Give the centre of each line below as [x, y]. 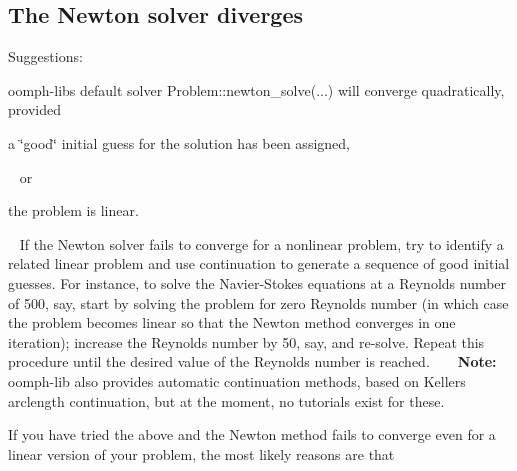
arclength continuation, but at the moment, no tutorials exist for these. [226, 400]
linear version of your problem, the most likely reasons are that [201, 453]
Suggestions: [45, 56]
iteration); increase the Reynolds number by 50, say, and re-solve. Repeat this [246, 341]
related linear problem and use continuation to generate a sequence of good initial [259, 263]
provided [34, 109]
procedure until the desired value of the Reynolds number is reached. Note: [252, 361]
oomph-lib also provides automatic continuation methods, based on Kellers [237, 380]
